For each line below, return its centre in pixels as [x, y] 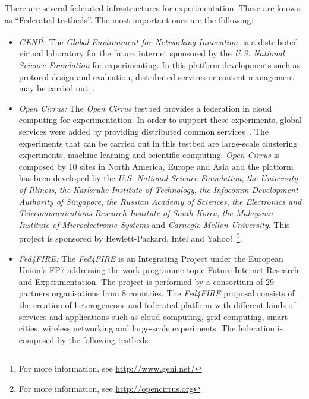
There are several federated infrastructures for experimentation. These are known [153, 8]
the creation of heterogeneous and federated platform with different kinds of [157, 304]
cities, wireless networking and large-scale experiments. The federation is [151, 328]
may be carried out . [57, 88]
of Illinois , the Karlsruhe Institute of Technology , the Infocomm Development [158, 189]
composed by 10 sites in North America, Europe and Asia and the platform [156, 166]
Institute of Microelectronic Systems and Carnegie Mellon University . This [154, 224]
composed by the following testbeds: [84, 339]
